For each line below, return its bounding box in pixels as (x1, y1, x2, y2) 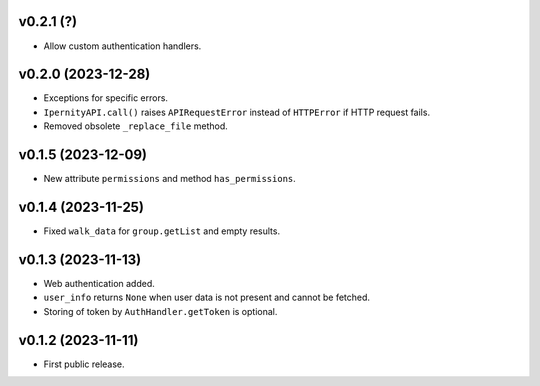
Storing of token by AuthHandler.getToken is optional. (43, 305, 278, 317)
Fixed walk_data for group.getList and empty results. (43, 225, 280, 237)
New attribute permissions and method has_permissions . (43, 173, 297, 185)
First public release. (43, 358, 125, 370)
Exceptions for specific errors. (43, 92, 169, 104)
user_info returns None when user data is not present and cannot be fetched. (43, 291, 370, 304)
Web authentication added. (43, 277, 155, 289)
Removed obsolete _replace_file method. (43, 120, 229, 132)
